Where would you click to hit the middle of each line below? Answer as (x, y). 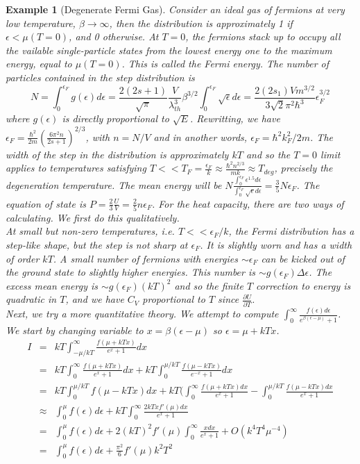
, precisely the (303, 168)
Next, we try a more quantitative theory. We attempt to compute (142, 314)
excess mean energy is (52, 285)
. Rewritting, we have (235, 118)
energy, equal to (39, 64)
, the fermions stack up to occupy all (263, 36)
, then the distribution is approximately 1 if (201, 23)
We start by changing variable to (75, 330)
